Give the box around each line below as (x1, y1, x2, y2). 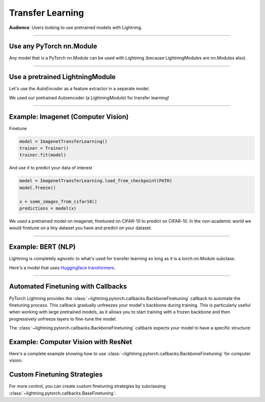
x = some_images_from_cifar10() (19, 199, 98, 204)
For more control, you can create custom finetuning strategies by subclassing (9, 383, 166, 389)
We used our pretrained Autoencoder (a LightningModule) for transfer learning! (9, 95, 169, 101)
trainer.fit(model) (19, 152, 66, 158)
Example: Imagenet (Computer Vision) (9, 112, 129, 121)
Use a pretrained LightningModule (9, 73, 116, 81)
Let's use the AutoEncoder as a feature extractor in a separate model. (9, 86, 150, 92)
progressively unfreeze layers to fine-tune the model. (9, 316, 117, 322)
